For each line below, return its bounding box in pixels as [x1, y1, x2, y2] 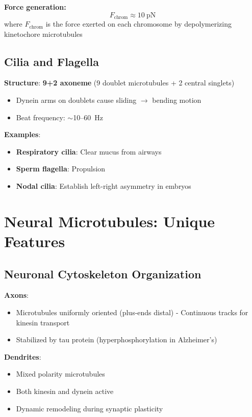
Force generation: [4, 2, 66, 12]
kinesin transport [16, 317, 70, 327]
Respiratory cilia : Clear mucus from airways [16, 146, 162, 157]
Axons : [4, 290, 29, 300]
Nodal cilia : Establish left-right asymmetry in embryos [16, 181, 191, 191]
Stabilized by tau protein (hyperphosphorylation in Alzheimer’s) [16, 334, 217, 345]
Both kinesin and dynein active [16, 385, 114, 396]
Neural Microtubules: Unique [4, 210, 215, 231]
